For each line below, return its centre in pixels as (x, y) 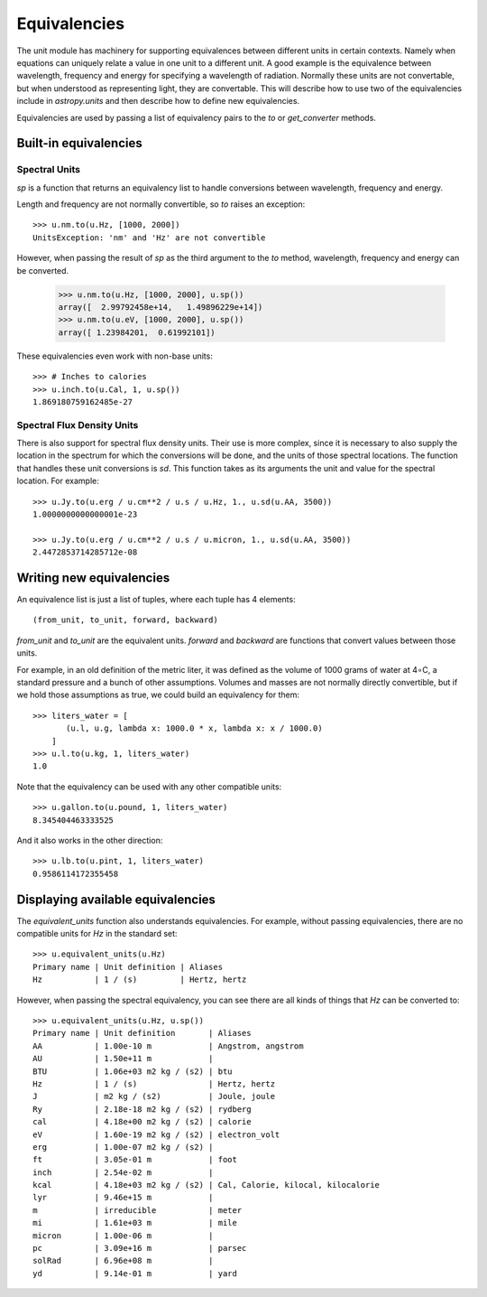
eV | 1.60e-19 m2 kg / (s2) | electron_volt (156, 1134)
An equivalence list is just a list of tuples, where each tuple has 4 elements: (156, 600)
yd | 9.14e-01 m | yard (135, 1273)
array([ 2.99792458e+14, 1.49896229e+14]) (161, 307)
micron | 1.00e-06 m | (123, 1236)
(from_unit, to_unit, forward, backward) (125, 620)
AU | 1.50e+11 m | (123, 1059)
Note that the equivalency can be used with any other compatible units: (149, 787)
